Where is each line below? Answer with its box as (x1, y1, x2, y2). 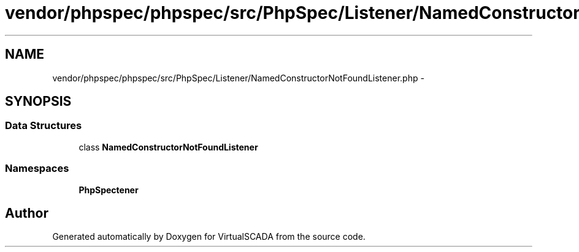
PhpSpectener (79, 184, 139, 195)
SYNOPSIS (5, 94, 72, 109)
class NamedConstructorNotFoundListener (79, 141, 258, 152)
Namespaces (5, 162, 69, 175)
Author (5, 205, 48, 221)
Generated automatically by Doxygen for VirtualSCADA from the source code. (52, 231, 366, 242)
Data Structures (5, 119, 82, 132)
